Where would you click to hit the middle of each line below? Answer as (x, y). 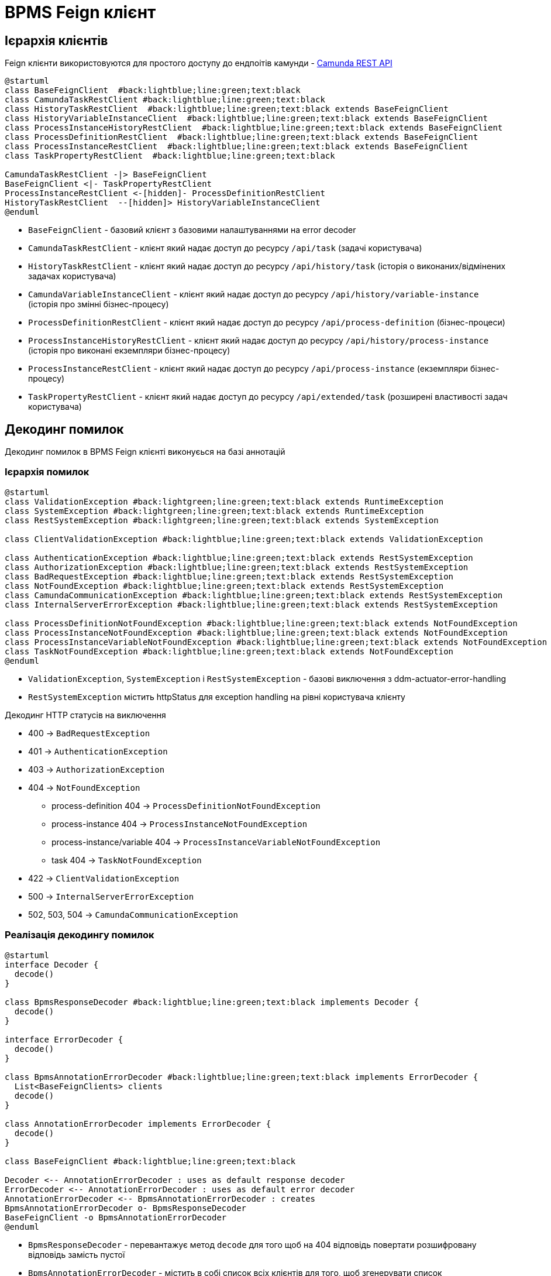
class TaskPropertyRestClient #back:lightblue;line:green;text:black (170, 156)
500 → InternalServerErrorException (111, 896)
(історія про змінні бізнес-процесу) (99, 304)
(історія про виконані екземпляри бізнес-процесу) (129, 351)
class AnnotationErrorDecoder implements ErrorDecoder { (138, 1124)
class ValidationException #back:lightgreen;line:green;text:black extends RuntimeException (224, 501)
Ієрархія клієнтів (56, 40)
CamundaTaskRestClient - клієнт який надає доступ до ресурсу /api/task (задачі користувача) (225, 248)
